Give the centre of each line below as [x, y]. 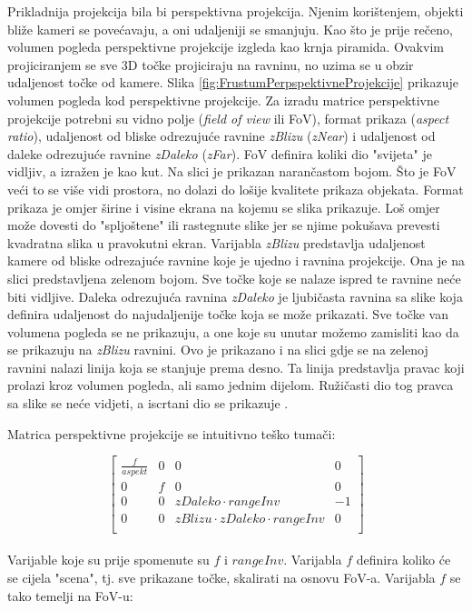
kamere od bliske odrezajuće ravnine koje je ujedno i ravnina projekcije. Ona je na [236, 260]
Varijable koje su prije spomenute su [108, 560]
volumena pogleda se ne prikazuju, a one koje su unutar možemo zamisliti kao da [233, 331]
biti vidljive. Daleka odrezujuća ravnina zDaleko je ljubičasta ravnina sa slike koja [235, 296]
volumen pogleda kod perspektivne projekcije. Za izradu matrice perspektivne [223, 100]
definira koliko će [403, 560]
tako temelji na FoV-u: [70, 595]
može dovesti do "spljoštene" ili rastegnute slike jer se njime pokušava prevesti [224, 225]
